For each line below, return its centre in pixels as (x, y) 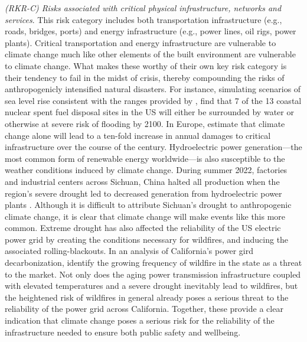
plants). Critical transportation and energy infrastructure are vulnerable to (141, 42)
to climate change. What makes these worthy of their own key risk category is (146, 65)
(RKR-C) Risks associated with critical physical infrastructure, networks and (143, 8)
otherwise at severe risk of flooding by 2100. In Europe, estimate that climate (145, 123)
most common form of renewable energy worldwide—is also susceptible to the (145, 158)
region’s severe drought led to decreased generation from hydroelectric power (143, 193)
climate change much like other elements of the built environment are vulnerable (150, 54)
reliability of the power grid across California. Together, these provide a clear (144, 309)
